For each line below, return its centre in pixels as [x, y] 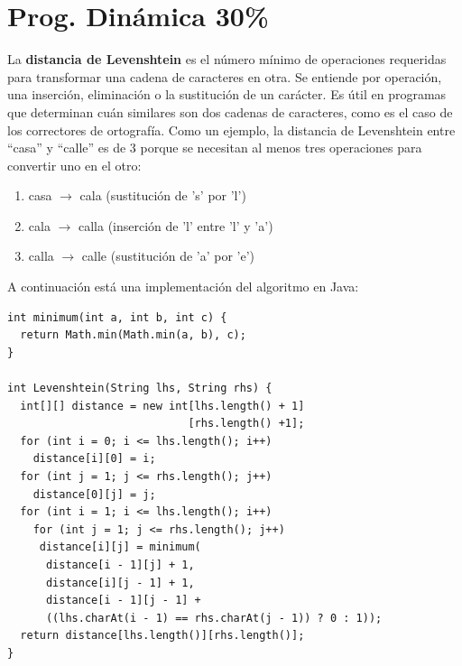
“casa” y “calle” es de [67, 148]
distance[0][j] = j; [94, 494]
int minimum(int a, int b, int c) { [117, 317]
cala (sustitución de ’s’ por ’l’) [163, 195]
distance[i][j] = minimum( [120, 547]
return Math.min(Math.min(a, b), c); [133, 335]
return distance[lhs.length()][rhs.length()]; [162, 636]
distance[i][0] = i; [94, 459]
